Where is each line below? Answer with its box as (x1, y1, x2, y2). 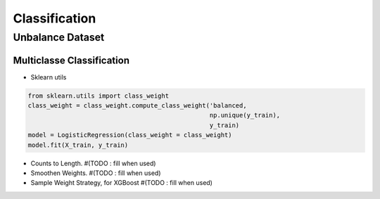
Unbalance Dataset (13, 31, 105, 44)
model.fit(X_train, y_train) (27, 141, 129, 149)
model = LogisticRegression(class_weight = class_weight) (27, 131, 232, 139)
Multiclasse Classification (13, 54, 130, 66)
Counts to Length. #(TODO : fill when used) (30, 159, 156, 167)
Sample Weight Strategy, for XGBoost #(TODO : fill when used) (30, 179, 213, 187)
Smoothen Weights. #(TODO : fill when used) (30, 169, 161, 177)
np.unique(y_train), (209, 111, 281, 120)
